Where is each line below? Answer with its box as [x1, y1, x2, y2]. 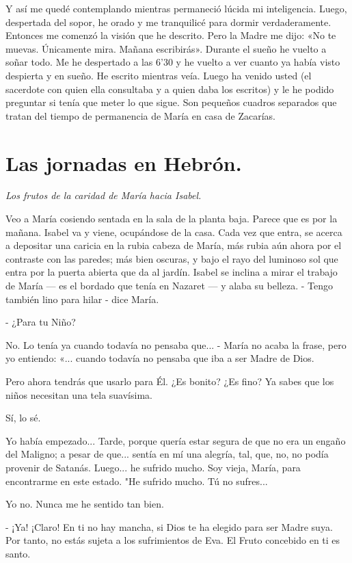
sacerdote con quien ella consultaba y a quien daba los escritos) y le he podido [5, 81, 334, 96]
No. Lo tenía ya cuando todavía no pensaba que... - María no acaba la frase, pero [5, 337, 347, 352]
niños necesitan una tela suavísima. [5, 387, 152, 402]
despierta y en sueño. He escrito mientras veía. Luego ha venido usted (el [5, 68, 312, 82]
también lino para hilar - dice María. [5, 291, 159, 306]
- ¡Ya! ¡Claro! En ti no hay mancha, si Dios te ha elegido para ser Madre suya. [5, 519, 333, 534]
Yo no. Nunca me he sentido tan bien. [5, 497, 164, 511]
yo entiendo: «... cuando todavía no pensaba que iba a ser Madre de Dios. [5, 351, 314, 365]
